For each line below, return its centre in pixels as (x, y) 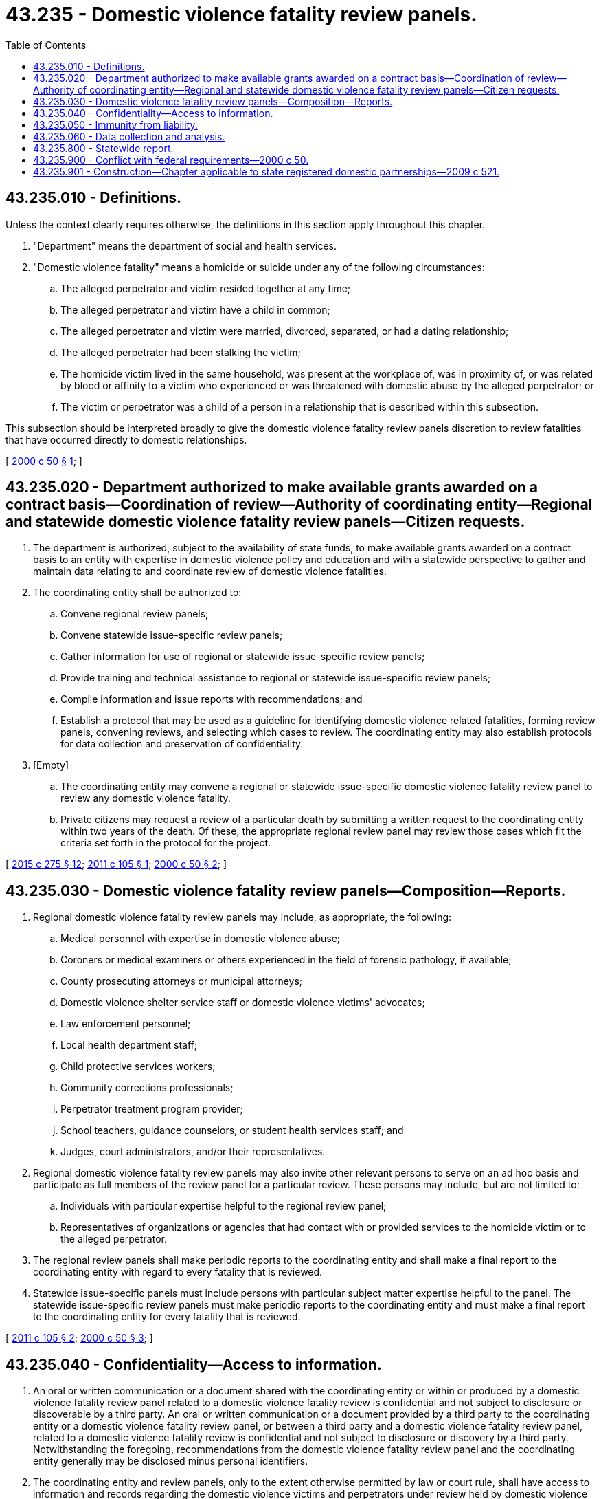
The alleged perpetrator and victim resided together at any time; (206, 288)
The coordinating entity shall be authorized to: (137, 593)
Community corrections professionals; (147, 1088)
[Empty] (51, 765)
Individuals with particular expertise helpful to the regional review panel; (224, 1206)
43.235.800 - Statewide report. (103, 148)
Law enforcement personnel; (126, 1024)
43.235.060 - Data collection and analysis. (129, 136)
